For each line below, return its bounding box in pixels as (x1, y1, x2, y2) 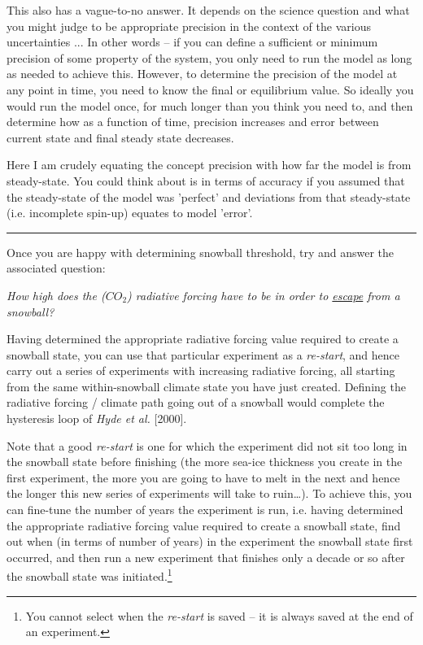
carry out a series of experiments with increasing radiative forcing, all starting (7, 362, 395, 379)
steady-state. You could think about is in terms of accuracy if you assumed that (7, 172, 405, 189)
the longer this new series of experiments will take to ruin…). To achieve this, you (7, 485, 412, 502)
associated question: (7, 259, 106, 277)
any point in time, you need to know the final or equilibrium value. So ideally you (7, 81, 414, 98)
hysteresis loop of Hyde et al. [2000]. (7, 410, 187, 427)
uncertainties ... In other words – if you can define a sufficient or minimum (7, 33, 378, 50)
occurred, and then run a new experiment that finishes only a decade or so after (7, 548, 405, 565)
